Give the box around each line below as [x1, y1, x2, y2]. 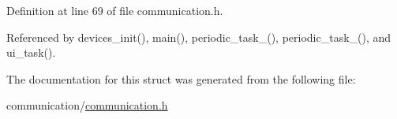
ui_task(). [6, 44, 56, 61]
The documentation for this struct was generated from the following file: [6, 70, 356, 87]
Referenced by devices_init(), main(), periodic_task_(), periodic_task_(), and [6, 28, 391, 45]
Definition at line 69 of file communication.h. [6, 2, 223, 18]
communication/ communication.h [6, 97, 168, 113]
